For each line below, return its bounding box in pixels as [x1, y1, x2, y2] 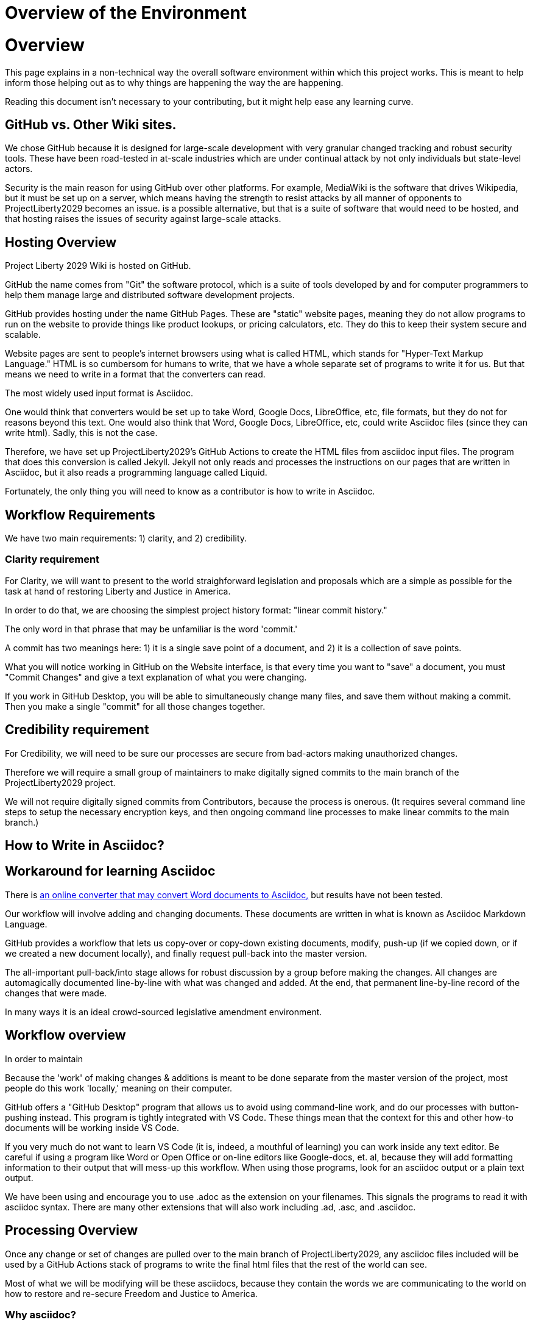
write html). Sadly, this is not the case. [5, 427, 158, 438]
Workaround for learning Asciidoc [5, 863, 216, 879]
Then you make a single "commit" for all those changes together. [5, 701, 266, 712]
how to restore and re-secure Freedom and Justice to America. [5, 1288, 258, 1299]
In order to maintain [5, 1053, 83, 1064]
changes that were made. [5, 987, 107, 998]
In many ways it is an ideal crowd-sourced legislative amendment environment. [5, 1006, 322, 1017]
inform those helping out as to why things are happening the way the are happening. [5, 77, 344, 88]
